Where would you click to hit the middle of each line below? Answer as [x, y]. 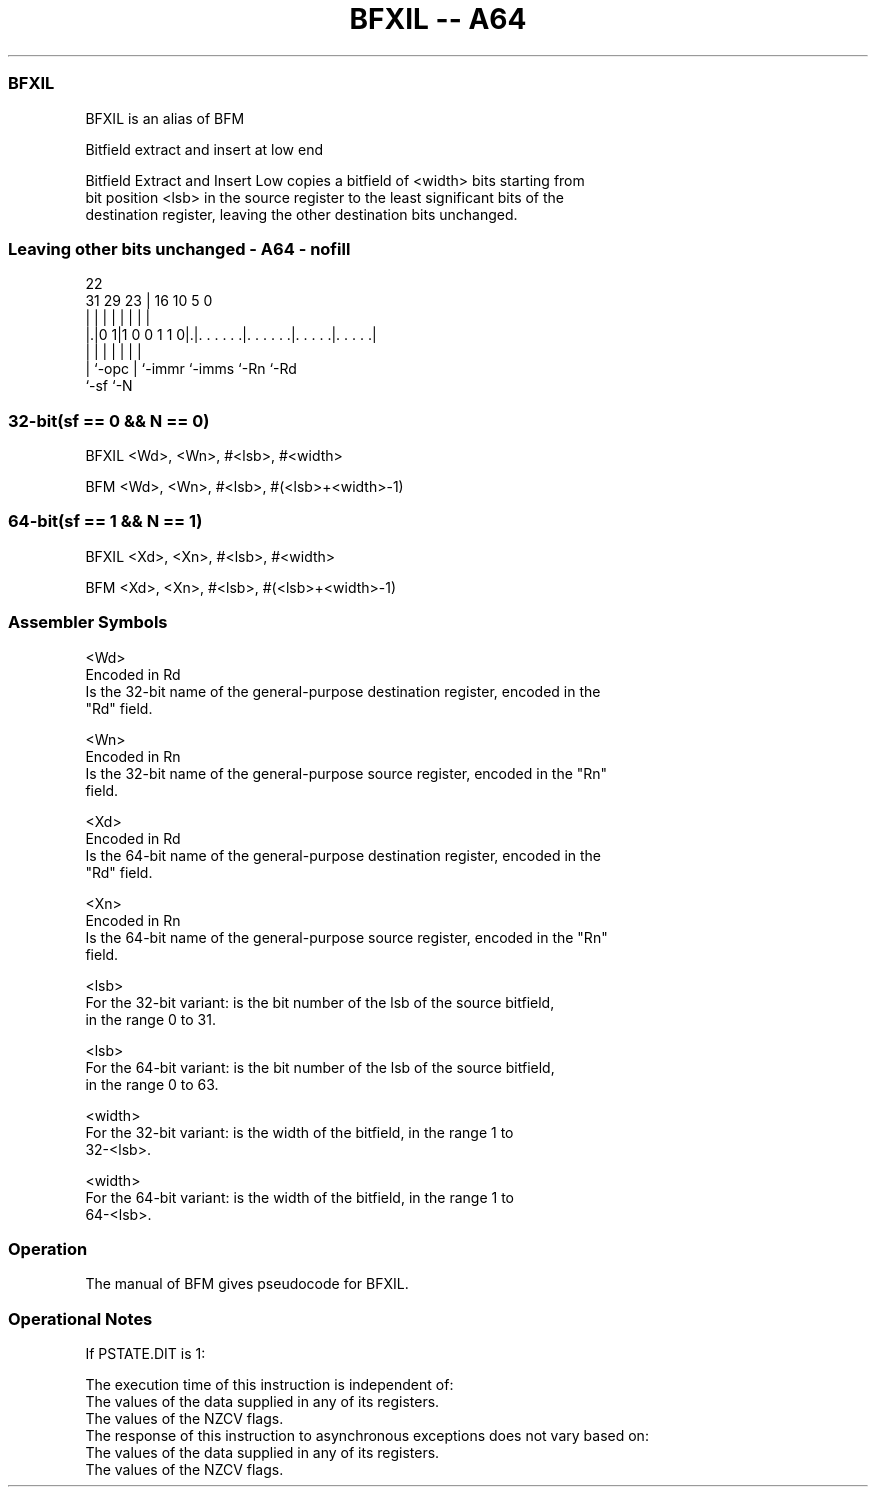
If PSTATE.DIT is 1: [145, 1353]
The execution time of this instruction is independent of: [269, 1384]
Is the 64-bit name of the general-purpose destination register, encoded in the [343, 855]
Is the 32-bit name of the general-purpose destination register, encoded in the [343, 691]
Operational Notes [80, 1318]
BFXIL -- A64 [438, 19]
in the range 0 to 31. [150, 1019]
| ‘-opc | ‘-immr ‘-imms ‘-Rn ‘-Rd [191, 369]
